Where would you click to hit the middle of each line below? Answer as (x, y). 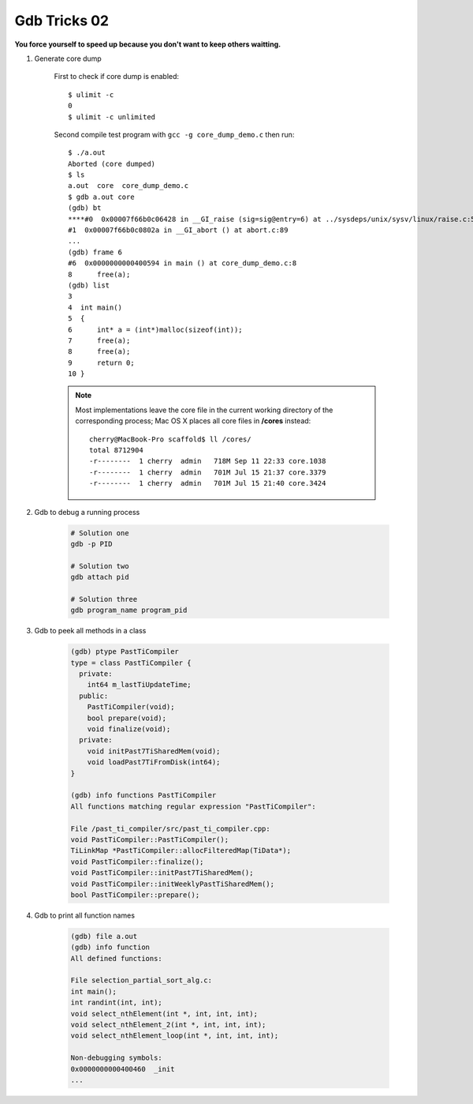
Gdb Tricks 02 (62, 21)
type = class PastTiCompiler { (131, 663)
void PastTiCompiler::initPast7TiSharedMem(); (162, 873)
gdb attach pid (100, 577)
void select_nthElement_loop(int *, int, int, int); (175, 1036)
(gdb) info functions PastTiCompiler (143, 795)
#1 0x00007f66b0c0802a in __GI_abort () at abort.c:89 (178, 230)
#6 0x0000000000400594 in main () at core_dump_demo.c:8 (182, 263)
